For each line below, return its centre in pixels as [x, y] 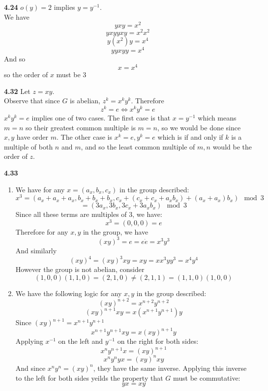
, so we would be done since [199, 127]
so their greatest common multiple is [81, 127]
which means [217, 117]
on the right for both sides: [158, 341]
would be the [232, 146]
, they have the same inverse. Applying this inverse [170, 368]
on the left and [81, 341]
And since [30, 368]
